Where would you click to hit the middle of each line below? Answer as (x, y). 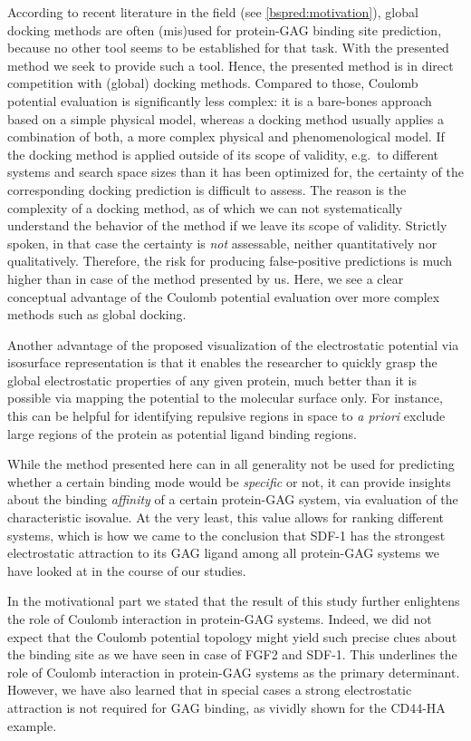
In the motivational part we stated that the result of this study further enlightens (234, 601)
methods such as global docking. (97, 314)
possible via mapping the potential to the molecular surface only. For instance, (225, 398)
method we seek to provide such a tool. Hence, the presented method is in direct (231, 65)
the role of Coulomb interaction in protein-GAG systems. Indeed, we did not (220, 619)
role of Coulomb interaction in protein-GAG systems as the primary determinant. (234, 672)
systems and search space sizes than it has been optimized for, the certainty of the (235, 172)
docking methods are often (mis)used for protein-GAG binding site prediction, (225, 29)
